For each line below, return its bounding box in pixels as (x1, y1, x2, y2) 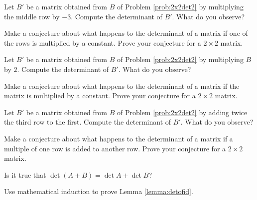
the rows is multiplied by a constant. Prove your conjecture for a (4, 37, 201, 48)
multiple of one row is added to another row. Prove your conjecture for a (4, 143, 226, 153)
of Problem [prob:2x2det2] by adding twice (117, 107, 248, 117)
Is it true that (4, 169, 46, 180)
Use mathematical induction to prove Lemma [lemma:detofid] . (4, 186, 193, 197)
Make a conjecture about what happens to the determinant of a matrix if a (4, 133, 233, 143)
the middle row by (4, 11, 60, 21)
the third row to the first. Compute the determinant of (4, 117, 171, 127)
